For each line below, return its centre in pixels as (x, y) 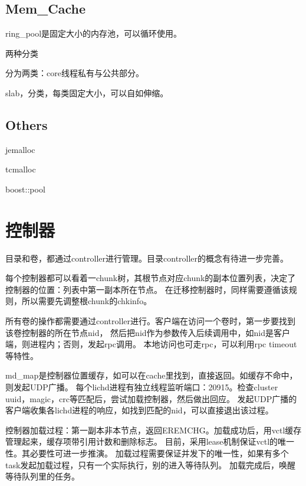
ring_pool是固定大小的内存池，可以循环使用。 (94, 33)
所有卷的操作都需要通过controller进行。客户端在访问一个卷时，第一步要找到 (151, 321)
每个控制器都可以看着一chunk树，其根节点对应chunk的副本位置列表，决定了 (151, 278)
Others (27, 124)
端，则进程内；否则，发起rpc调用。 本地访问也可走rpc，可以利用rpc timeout (151, 344)
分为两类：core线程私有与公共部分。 (75, 73)
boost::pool (25, 189)
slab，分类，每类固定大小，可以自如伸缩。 (87, 92)
